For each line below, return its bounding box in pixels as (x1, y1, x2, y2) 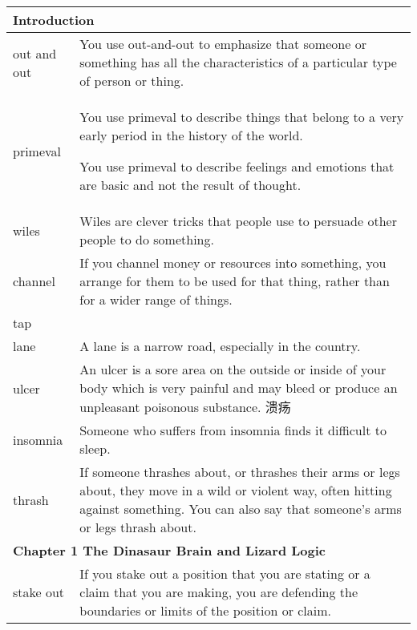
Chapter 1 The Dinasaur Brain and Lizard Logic (13, 541, 326, 559)
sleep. (79, 439, 111, 458)
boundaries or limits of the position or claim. (79, 601, 332, 620)
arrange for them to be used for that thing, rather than (79, 272, 390, 290)
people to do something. (79, 230, 214, 248)
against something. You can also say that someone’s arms (79, 499, 402, 518)
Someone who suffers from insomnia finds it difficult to (79, 421, 387, 439)
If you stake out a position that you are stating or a (79, 564, 370, 583)
